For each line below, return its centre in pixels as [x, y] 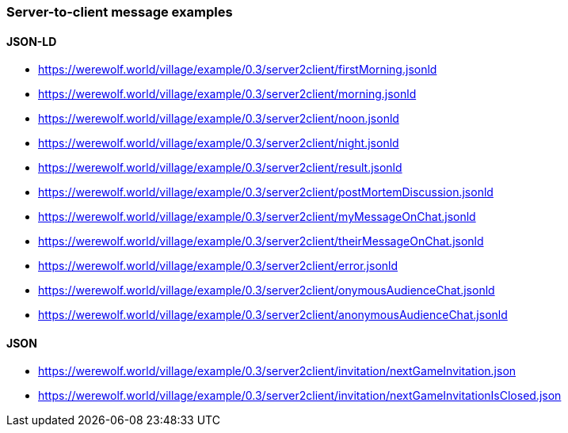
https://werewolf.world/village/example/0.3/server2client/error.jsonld [218, 266]
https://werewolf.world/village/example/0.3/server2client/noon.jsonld [219, 119]
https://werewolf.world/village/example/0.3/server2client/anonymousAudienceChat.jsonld [273, 315]
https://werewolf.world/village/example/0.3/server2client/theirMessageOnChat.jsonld [261, 241]
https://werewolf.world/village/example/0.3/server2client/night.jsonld [219, 143]
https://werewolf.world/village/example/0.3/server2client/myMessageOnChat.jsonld [257, 217]
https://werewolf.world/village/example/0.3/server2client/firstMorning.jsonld [238, 70]
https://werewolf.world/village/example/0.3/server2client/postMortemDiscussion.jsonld [266, 192]
